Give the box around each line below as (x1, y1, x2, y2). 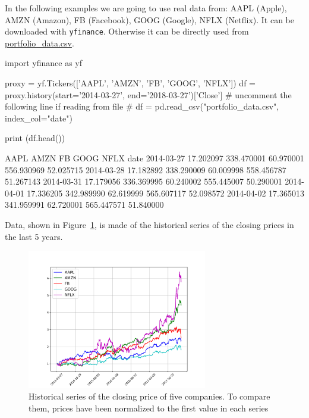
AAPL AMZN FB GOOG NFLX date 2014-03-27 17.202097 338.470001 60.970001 (5, 152, 304, 164)
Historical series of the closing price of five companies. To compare (29, 390, 270, 403)
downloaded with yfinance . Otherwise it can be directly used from (5, 25, 249, 38)
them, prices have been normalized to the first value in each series (29, 402, 269, 414)
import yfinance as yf (5, 57, 83, 69)
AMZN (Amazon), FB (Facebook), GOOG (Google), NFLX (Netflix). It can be (5, 13, 295, 26)
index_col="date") (5, 111, 72, 124)
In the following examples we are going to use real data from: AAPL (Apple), (5, 2, 287, 14)
